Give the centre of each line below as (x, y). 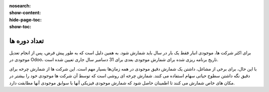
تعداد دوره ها (27, 41)
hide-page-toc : (25, 19)
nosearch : (20, 6)
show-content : (25, 13)
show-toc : (20, 27)
